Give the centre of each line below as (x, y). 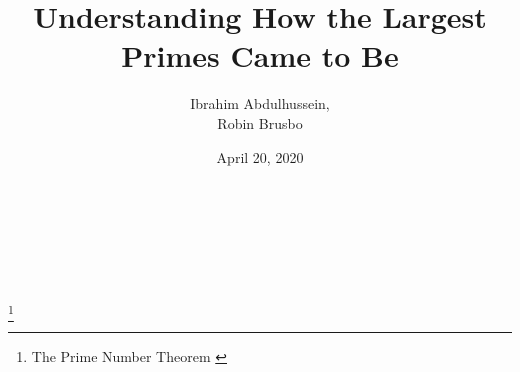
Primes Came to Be (260, 55)
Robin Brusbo (260, 122)
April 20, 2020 (260, 156)
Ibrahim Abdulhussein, (260, 103)
